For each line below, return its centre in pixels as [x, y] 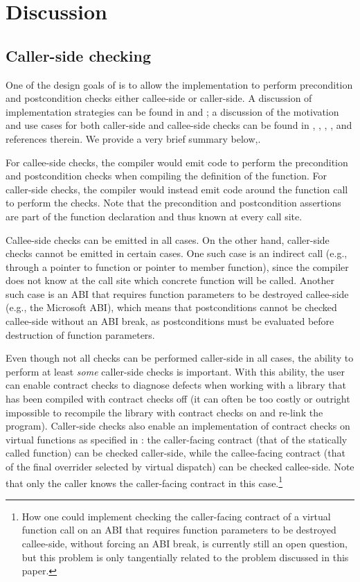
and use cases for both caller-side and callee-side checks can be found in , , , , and [179, 125]
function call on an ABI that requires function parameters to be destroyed [179, 530]
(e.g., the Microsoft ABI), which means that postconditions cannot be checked [171, 307]
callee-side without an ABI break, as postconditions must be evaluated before [170, 321]
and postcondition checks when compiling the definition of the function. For [166, 176]
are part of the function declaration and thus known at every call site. [154, 216]
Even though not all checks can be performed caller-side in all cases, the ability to [180, 358]
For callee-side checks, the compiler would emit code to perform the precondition [177, 162]
